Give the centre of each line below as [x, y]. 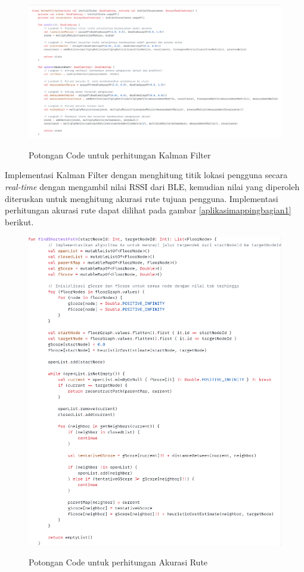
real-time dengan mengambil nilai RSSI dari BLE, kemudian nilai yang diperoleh [152, 186]
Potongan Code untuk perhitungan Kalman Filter [120, 155]
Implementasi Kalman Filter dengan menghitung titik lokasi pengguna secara [146, 175]
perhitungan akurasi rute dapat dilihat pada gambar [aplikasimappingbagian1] [148, 210]
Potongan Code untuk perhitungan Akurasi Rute [118, 562]
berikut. [19, 221]
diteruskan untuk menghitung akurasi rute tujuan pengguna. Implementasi [142, 198]
